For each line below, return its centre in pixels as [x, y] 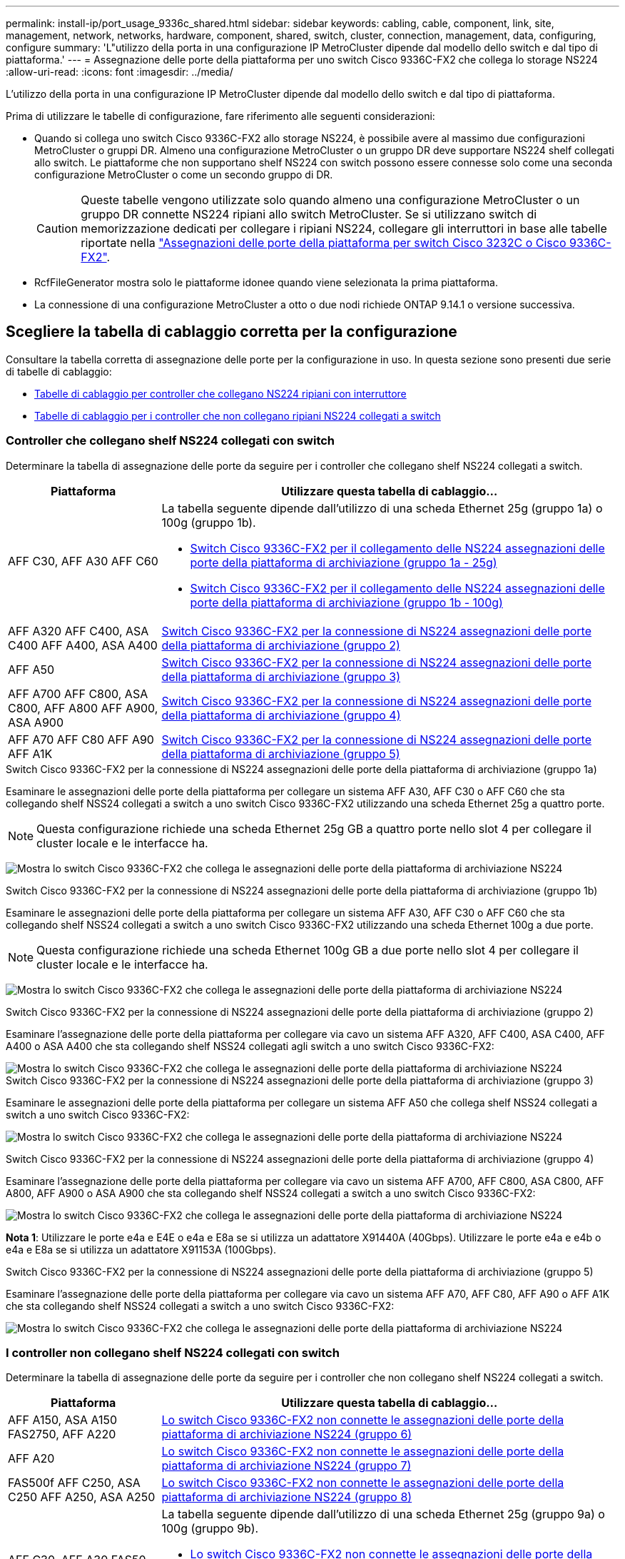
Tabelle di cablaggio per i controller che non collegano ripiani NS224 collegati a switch [238, 415]
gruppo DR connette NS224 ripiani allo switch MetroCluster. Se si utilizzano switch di [309, 214]
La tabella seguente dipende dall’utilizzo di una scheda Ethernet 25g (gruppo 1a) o [382, 508]
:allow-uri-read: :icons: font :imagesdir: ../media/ [120, 72]
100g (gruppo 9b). [210, 1529]
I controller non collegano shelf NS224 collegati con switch [173, 1352]
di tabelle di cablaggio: [59, 371]
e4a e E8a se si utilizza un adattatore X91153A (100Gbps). [141, 1249]
